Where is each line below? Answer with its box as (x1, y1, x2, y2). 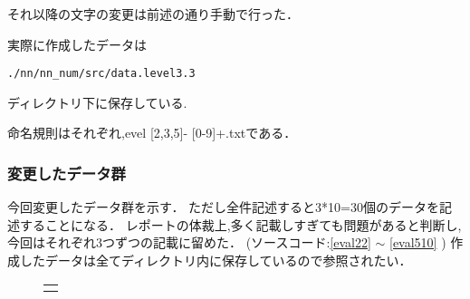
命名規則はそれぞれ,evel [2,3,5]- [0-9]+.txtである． (7, 123, 297, 142)
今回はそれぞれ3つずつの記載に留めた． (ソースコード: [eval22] (7, 233, 371, 252)
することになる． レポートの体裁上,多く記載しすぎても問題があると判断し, (19, 215, 462, 234)
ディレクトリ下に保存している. (7, 92, 187, 111)
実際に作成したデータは (7, 34, 147, 53)
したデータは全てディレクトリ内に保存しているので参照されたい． (19, 251, 412, 270)
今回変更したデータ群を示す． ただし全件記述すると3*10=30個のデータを (7, 198, 439, 217)
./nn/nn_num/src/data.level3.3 (7, 67, 196, 81)
